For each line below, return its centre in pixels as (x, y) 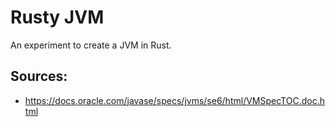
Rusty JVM (57, 17)
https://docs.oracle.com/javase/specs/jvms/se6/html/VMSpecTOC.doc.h (174, 100)
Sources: (39, 76)
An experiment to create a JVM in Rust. (91, 45)
